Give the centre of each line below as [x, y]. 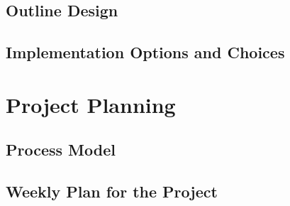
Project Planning [91, 104]
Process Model [61, 150]
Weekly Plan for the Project [112, 191]
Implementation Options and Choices [145, 52]
